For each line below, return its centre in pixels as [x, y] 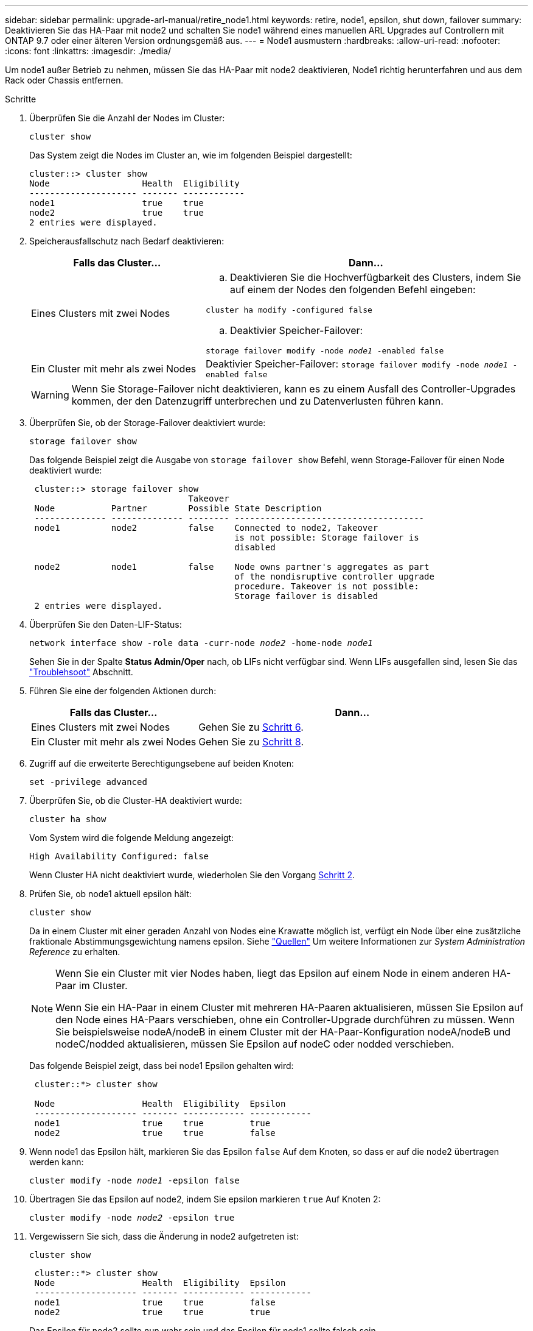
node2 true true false [155, 1133]
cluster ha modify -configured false [289, 310]
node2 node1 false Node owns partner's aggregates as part [232, 567]
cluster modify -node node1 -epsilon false [134, 1180]
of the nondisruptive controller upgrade [334, 577]
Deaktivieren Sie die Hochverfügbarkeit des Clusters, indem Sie [375, 277]
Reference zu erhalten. [75, 952]
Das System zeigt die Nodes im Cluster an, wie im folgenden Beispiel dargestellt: [191, 155]
